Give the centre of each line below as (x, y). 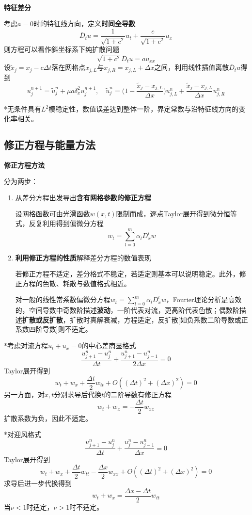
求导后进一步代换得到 (38, 483)
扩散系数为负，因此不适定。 (48, 418)
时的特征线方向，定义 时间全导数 (85, 24)
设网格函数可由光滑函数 (53, 214)
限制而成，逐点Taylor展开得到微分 (170, 214)
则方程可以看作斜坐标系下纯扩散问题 (62, 49)
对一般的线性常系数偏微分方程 (63, 299)
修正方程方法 (24, 165)
